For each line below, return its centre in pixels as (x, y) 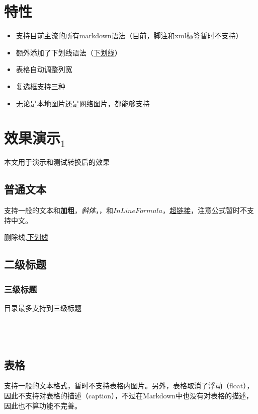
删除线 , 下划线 (26, 237)
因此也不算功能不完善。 (43, 405)
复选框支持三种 (40, 86)
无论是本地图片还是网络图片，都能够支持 (83, 103)
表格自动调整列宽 (44, 69)
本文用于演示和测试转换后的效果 (57, 162)
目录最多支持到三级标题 (43, 307)
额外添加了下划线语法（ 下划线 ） (69, 52)
